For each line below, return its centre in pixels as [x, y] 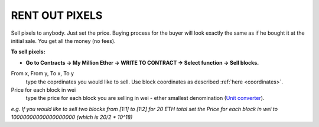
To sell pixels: [28, 52]
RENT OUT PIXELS [57, 15]
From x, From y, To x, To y [42, 73]
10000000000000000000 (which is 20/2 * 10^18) [72, 117]
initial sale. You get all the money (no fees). [63, 41]
